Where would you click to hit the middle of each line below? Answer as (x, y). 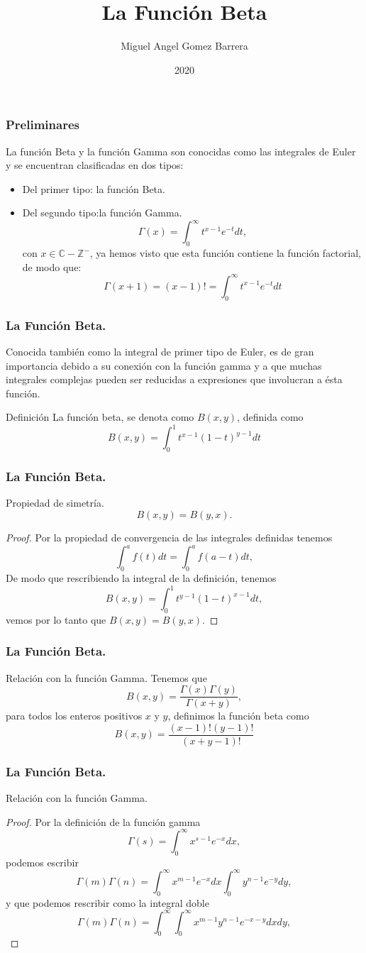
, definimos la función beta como (238, 716)
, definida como (270, 417)
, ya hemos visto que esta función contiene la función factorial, (225, 253)
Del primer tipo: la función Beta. (94, 188)
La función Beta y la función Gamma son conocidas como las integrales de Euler (181, 151)
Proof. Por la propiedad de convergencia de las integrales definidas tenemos (169, 538)
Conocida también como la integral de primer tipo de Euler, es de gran (160, 351)
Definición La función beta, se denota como (100, 417)
